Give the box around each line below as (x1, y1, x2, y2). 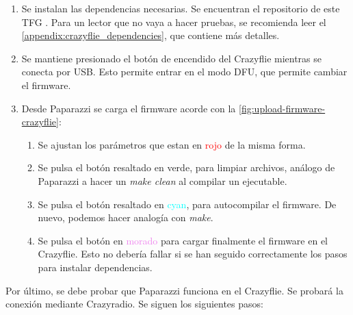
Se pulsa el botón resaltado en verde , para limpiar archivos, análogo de (38, 160, 335, 175)
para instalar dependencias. (38, 260, 153, 274)
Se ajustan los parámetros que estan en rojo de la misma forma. (38, 137, 306, 151)
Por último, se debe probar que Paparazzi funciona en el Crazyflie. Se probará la (5, 283, 343, 297)
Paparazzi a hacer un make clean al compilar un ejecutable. (38, 173, 287, 188)
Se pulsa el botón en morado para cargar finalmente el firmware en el (38, 233, 328, 247)
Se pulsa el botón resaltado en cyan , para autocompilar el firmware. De (38, 197, 337, 211)
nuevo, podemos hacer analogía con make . (38, 210, 213, 225)
